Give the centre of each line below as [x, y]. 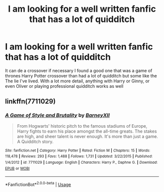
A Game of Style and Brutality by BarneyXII [57, 115]
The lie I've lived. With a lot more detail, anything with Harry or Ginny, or [77, 81]
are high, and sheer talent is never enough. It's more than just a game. [87, 136]
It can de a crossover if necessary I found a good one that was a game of [79, 70]
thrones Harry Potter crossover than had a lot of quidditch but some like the [81, 76]
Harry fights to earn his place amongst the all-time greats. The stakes [87, 131]
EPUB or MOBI [18, 168]
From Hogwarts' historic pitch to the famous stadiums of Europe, [82, 126]
